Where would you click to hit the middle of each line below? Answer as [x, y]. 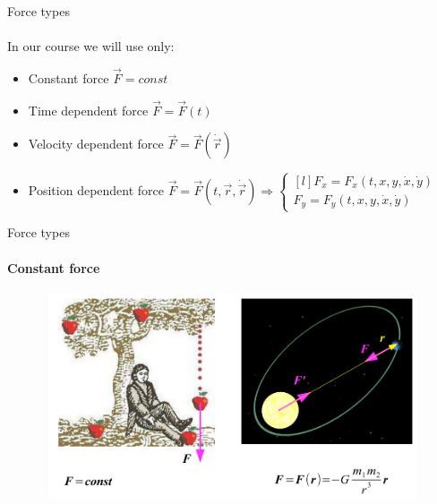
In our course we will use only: [91, 46]
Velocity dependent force [96, 144]
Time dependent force [88, 110]
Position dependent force [96, 189]
